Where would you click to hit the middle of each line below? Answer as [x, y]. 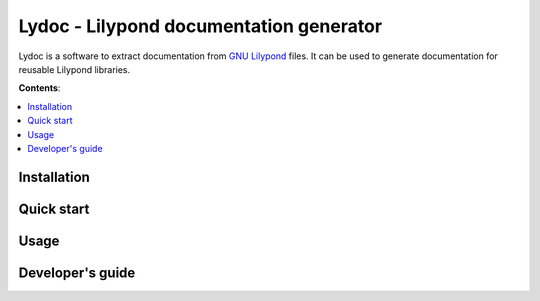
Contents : [39, 88]
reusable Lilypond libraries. [74, 69]
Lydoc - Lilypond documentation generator [200, 26]
